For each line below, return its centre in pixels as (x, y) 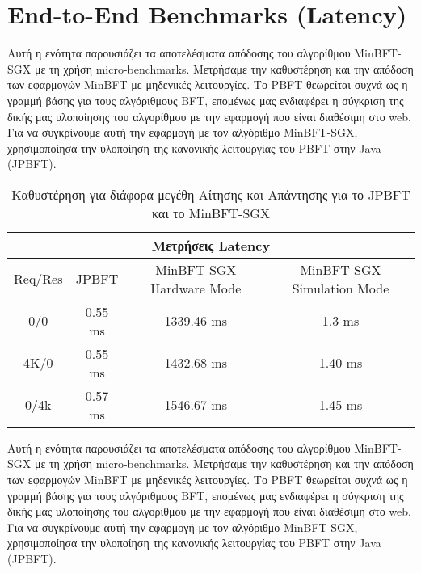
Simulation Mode (341, 288)
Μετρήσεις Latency (211, 245)
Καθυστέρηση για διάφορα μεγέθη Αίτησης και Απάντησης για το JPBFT (211, 194)
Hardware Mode (196, 288)
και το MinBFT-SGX (211, 213)
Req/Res (38, 279)
